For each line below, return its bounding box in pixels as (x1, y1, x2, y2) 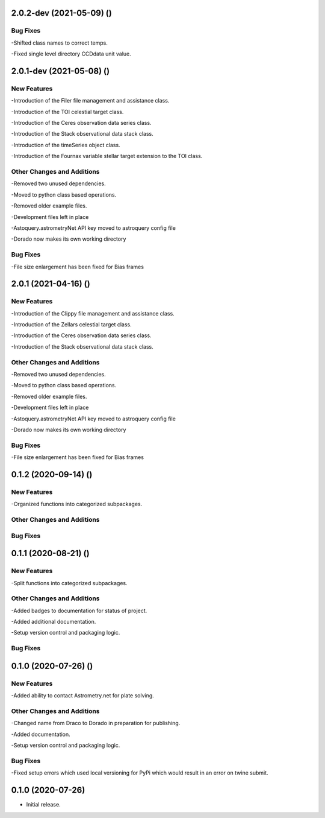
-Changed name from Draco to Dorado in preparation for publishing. (11, 720, 181, 727)
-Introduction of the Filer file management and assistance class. (11, 97, 170, 104)
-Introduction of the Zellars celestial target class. (11, 321, 132, 328)
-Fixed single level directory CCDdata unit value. (11, 50, 132, 57)
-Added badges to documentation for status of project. (11, 607, 147, 614)
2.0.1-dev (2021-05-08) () (11, 66, 110, 76)
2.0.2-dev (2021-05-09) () (11, 8, 113, 18)
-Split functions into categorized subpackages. (11, 579, 128, 586)
